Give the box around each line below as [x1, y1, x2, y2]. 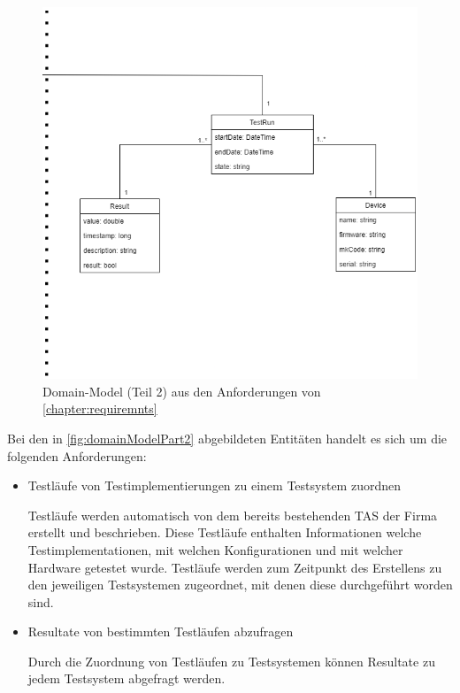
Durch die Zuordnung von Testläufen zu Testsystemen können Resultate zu [27, 651, 435, 670]
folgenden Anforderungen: [7, 446, 147, 465]
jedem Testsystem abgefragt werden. [27, 669, 226, 688]
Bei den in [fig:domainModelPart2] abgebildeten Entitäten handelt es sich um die [7, 428, 448, 447]
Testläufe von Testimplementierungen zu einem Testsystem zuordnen [27, 476, 401, 495]
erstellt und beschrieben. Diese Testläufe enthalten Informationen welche [27, 523, 422, 542]
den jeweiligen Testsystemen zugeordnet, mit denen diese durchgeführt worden [27, 575, 453, 594]
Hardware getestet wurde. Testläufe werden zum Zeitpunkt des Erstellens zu [27, 558, 442, 576]
